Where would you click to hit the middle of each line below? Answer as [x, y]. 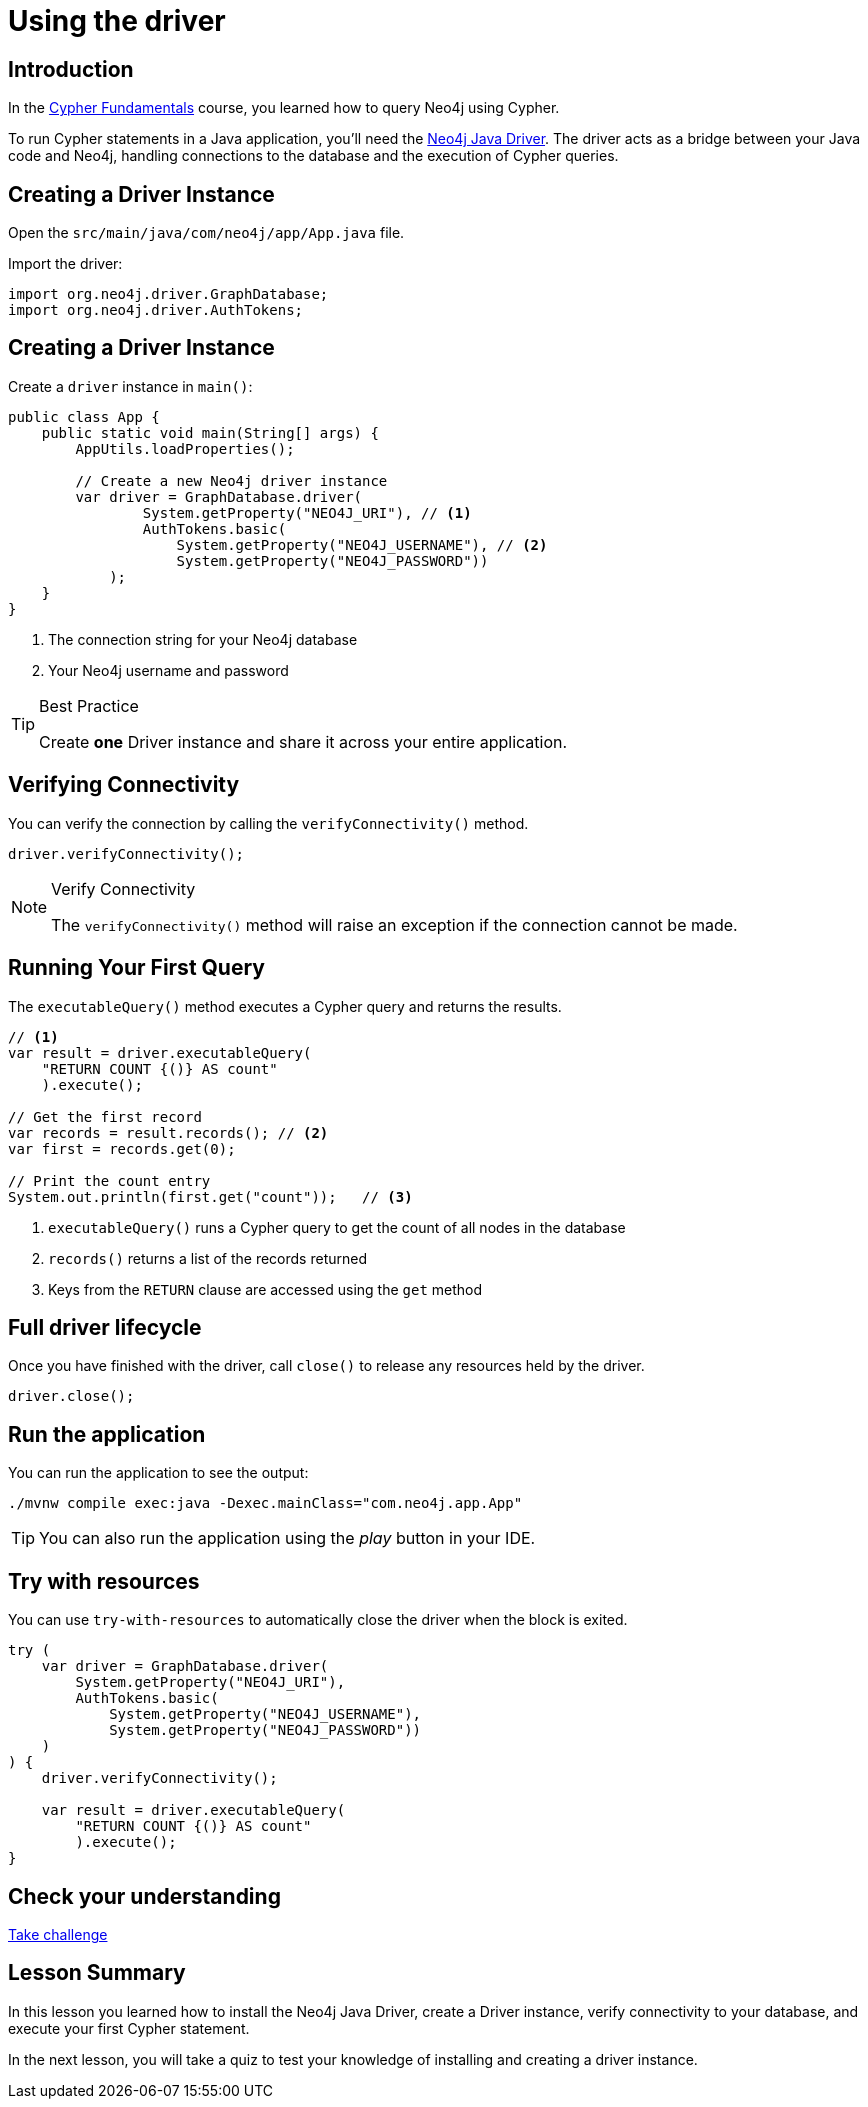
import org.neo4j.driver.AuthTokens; [156, 310]
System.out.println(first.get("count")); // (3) [210, 1196]
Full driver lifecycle [105, 1327]
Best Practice [89, 705]
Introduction [71, 69]
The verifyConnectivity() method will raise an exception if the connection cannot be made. [394, 924]
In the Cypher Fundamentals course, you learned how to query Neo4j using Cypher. [284, 108]
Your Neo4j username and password [168, 670]
